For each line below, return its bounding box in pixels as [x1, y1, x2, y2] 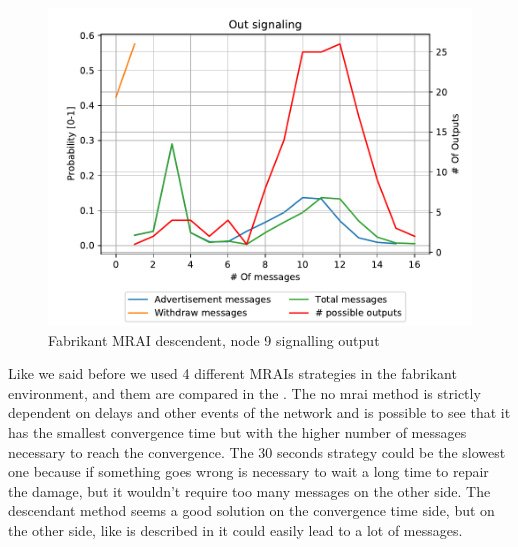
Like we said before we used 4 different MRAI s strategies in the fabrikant [8, 363, 457, 384]
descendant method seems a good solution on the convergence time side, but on [8, 500, 495, 521]
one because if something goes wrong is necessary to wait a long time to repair [8, 461, 489, 482]
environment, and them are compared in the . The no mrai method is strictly [8, 382, 481, 403]
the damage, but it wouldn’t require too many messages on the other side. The [8, 480, 491, 501]
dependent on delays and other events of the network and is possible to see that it [8, 402, 511, 423]
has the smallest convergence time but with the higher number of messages [8, 421, 467, 442]
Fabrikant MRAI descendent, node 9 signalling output [48, 329, 380, 350]
